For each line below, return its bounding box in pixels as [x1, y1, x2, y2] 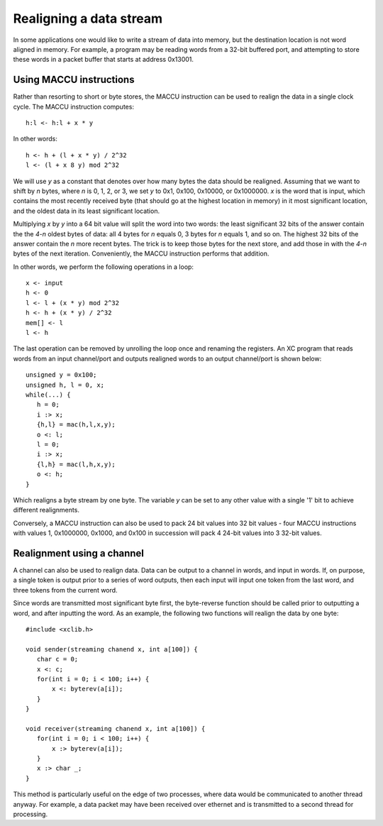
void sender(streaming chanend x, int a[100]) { [26, 645, 198, 653]
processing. [13, 810, 48, 818]
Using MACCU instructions [13, 74, 135, 86]
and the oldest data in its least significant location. [13, 206, 160, 215]
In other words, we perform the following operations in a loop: [13, 263, 194, 271]
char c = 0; [36, 655, 79, 663]
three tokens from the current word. [13, 585, 118, 594]
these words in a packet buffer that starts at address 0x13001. [13, 55, 194, 64]
